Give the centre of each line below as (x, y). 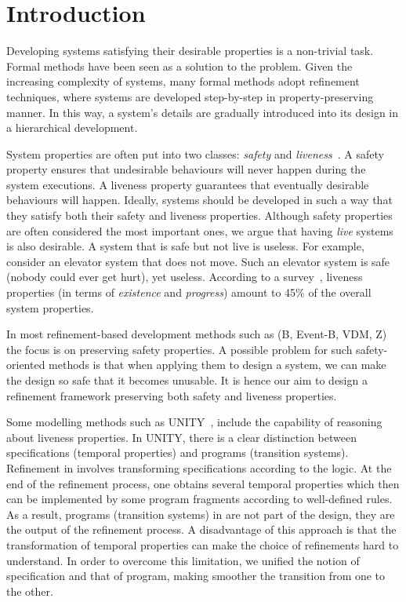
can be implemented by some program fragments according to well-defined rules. (199, 499)
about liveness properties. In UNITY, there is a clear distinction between (181, 437)
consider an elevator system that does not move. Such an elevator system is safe (198, 261)
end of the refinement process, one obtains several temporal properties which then (203, 483)
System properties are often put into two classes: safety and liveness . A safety (195, 153)
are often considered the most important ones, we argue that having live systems (200, 230)
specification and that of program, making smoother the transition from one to (196, 576)
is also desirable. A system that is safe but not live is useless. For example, (185, 246)
